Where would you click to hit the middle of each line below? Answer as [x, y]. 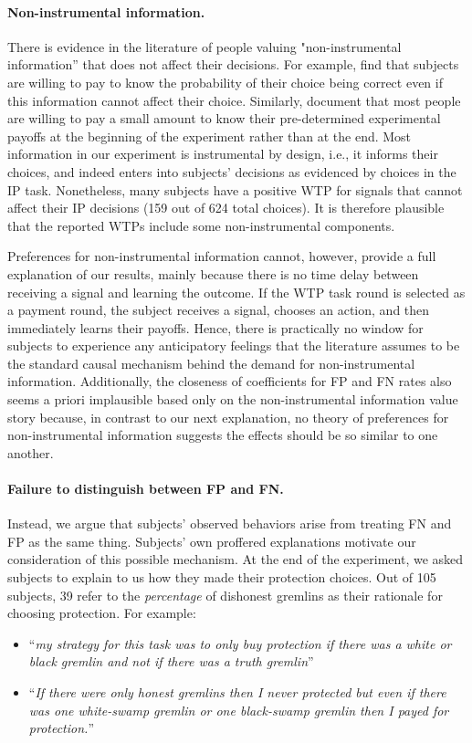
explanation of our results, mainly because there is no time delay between [213, 273]
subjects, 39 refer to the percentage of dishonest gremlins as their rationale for [225, 595]
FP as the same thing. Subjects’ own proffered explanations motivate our [212, 541]
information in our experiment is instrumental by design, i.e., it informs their [223, 154]
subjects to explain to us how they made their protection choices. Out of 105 [222, 577]
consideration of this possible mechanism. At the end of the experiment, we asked [236, 559]
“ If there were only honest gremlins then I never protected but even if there [237, 692]
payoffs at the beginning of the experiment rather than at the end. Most [210, 136]
